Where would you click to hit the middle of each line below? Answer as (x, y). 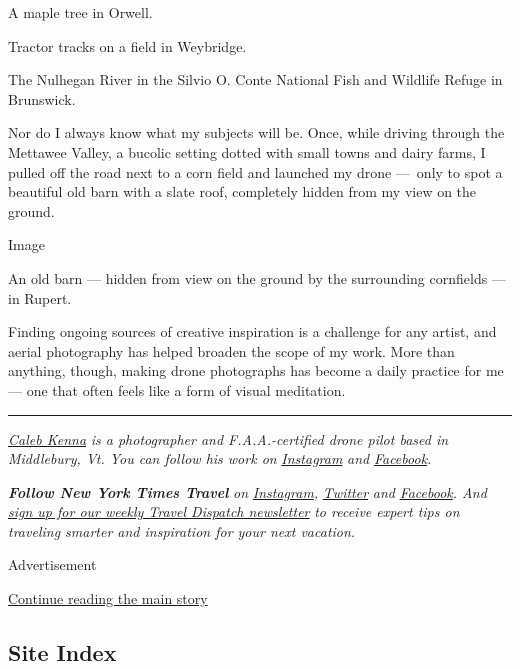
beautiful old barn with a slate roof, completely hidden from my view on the (242, 191)
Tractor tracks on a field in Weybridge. (127, 45)
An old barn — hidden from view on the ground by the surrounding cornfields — (257, 277)
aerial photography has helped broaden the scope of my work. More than (231, 350)
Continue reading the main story (108, 598)
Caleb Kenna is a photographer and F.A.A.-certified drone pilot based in (228, 438)
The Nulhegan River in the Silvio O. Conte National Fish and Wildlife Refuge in (255, 79)
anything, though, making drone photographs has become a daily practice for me (256, 370)
